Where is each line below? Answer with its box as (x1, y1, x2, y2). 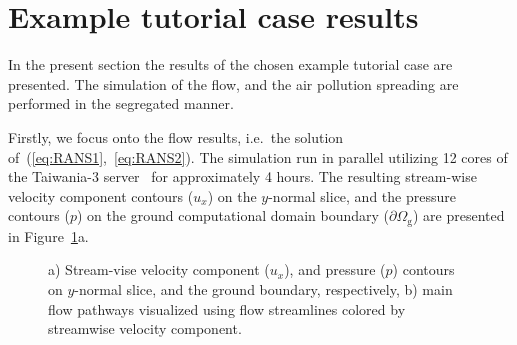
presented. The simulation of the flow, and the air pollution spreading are (8, 73, 459, 94)
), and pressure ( (284, 259, 386, 280)
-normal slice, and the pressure (268, 185, 456, 206)
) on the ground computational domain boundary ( (77, 205, 390, 226)
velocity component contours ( (8, 185, 194, 206)
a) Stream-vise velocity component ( (48, 259, 270, 280)
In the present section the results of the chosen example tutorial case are (8, 54, 453, 75)
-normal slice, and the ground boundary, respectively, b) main (74, 278, 453, 299)
